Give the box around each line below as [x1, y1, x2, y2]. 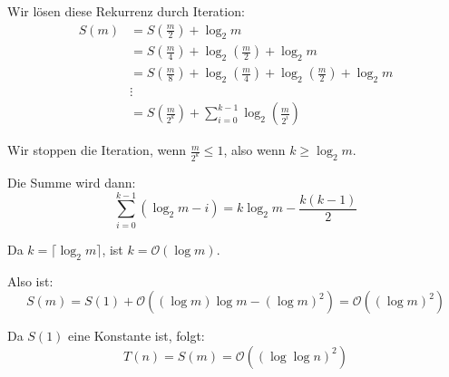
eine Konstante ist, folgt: [68, 326, 205, 345]
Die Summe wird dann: [7, 173, 136, 192]
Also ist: [7, 271, 54, 290]
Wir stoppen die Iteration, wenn [7, 140, 186, 159]
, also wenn [223, 140, 286, 159]
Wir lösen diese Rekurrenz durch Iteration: [7, 2, 245, 20]
